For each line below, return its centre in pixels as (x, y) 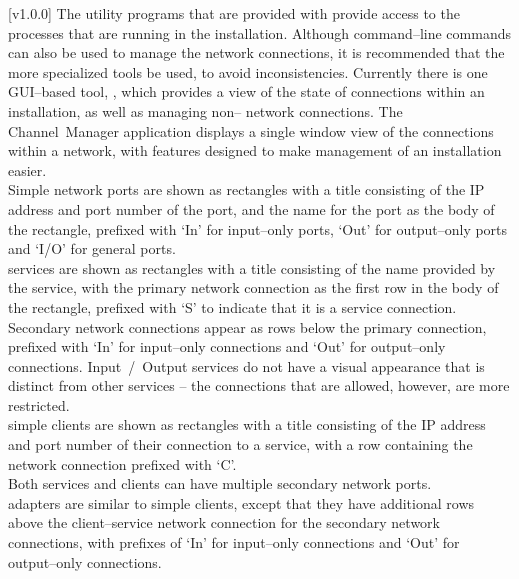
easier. (27, 169)
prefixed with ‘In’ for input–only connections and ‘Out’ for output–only (227, 346)
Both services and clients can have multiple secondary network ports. (220, 483)
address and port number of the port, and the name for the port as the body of (251, 208)
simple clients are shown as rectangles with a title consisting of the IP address (247, 424)
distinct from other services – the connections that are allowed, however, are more (259, 385)
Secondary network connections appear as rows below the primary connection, (247, 326)
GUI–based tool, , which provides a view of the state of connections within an (246, 91)
